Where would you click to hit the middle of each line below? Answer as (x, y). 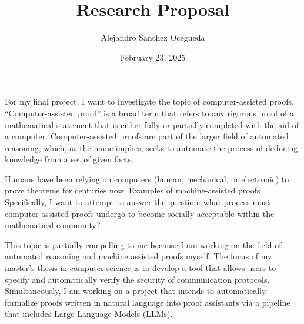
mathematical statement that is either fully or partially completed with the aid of (152, 124)
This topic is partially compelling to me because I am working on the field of (143, 244)
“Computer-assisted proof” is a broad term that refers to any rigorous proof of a (149, 113)
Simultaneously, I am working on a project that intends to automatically (136, 291)
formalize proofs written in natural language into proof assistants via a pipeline (148, 302)
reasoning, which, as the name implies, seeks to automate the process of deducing (151, 147)
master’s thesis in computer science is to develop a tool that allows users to (141, 268)
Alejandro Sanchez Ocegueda (153, 37)
